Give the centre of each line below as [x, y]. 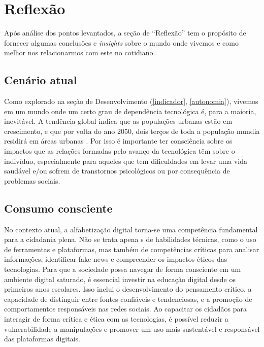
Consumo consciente [58, 208]
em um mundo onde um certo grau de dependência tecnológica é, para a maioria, [130, 111]
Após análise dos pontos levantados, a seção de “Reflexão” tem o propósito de [125, 33]
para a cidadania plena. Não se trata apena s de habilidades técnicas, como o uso [130, 239]
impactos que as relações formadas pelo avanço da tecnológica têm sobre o [120, 151]
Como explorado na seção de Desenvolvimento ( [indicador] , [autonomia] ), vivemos [131, 101]
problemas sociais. [32, 180]
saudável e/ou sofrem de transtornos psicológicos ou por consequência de [117, 171]
